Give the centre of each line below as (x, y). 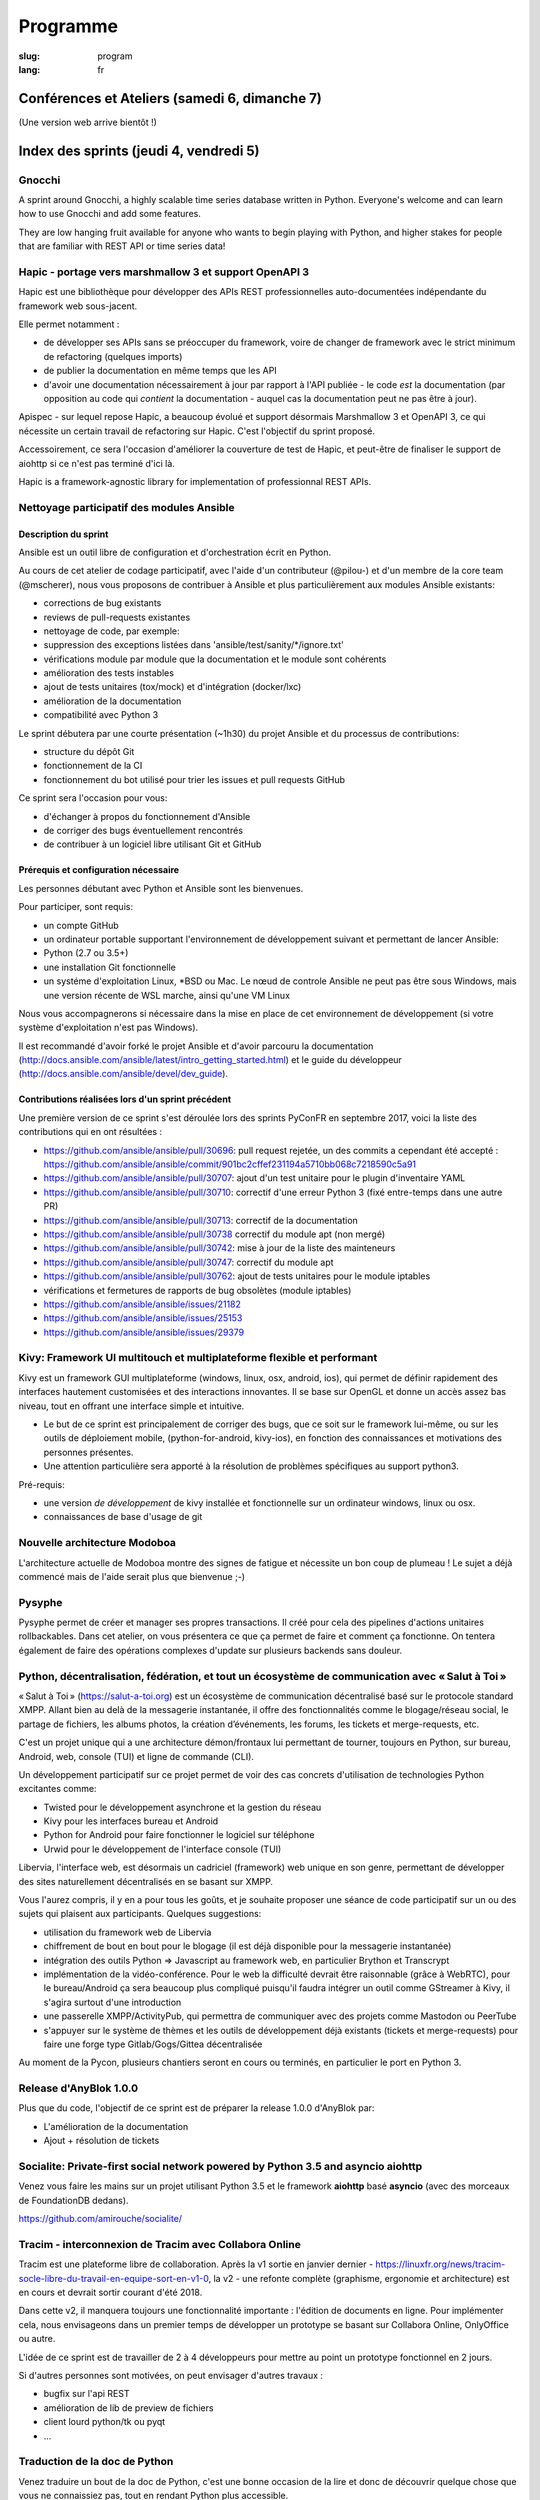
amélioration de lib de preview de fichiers (128, 2407)
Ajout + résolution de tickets (101, 2141)
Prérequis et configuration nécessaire (99, 870)
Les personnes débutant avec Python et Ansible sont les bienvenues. (161, 888)
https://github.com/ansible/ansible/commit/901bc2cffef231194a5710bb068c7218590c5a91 (230, 1164)
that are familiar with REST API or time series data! (122, 246)
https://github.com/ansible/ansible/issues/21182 (142, 1304)
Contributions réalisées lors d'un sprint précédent (125, 1099)
